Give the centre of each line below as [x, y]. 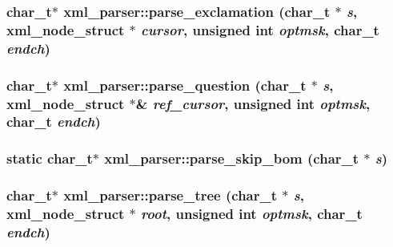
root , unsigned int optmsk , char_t [252, 214]
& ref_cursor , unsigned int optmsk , [253, 103]
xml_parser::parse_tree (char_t [170, 195]
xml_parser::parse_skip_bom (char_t [232, 158]
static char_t [50, 158]
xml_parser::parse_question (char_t [185, 85]
